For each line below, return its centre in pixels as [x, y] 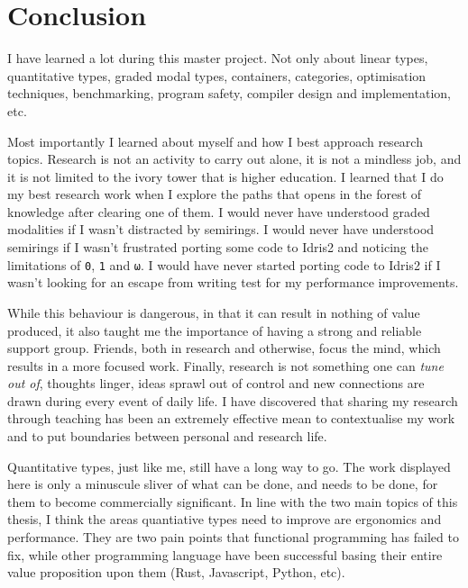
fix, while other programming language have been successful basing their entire [225, 554]
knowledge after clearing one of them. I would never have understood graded [219, 211]
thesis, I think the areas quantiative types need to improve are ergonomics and [225, 519]
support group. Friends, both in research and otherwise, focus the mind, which [224, 348]
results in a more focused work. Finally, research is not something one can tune [225, 365]
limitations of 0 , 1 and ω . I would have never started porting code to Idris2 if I [224, 264]
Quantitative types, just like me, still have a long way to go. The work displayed [229, 466]
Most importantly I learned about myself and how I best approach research [215, 141]
